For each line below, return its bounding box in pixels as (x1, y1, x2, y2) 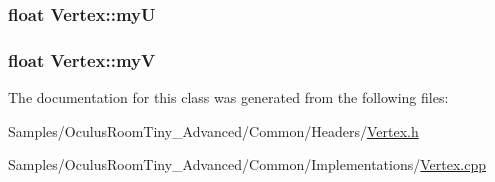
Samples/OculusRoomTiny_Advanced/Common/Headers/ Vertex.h (8, 120, 419, 141)
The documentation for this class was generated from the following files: (8, 87, 449, 108)
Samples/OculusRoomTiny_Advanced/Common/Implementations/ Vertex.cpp (8, 154, 487, 175)
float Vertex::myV (8, 47, 156, 72)
